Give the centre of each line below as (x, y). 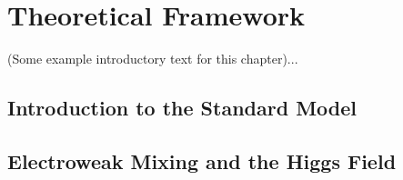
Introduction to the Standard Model (182, 108)
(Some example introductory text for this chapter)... (153, 59)
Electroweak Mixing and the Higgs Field (202, 160)
